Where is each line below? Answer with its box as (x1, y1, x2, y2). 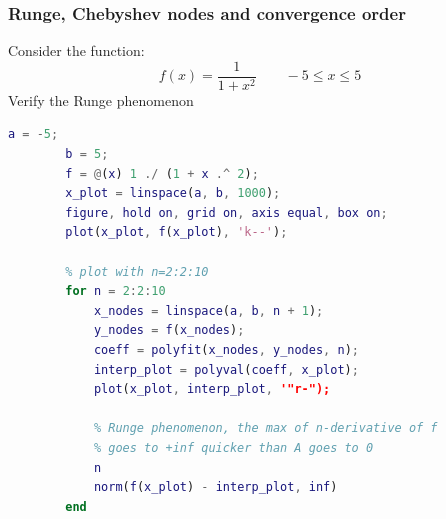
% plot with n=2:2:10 (65, 264, 209, 279)
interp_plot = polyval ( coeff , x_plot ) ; (93, 362, 359, 377)
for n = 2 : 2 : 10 (65, 284, 166, 299)
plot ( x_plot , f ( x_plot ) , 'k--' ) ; (65, 225, 288, 240)
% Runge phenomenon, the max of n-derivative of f (93, 421, 438, 436)
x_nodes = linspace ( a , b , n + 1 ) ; (93, 303, 324, 318)
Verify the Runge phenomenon (8, 89, 194, 110)
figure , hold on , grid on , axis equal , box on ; (65, 205, 388, 220)
